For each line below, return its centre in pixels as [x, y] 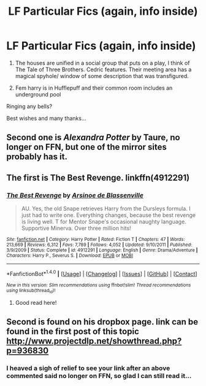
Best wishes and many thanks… [47, 118]
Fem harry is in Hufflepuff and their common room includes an [94, 88]
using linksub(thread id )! [31, 291]
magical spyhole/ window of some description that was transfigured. [102, 76]
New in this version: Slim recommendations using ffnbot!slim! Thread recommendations [99, 285]
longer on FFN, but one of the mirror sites [87, 147]
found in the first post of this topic [73, 332]
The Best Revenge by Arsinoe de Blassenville [75, 195]
